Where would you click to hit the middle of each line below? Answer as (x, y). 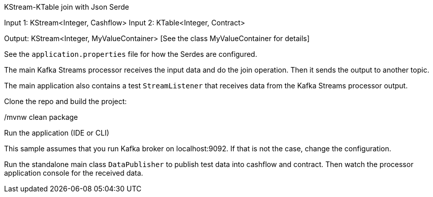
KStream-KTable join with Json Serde (67, 7)
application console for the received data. (74, 173)
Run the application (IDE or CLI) (57, 133)
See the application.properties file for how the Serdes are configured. (131, 54)
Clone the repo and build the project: (66, 101)
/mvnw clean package (41, 117)
